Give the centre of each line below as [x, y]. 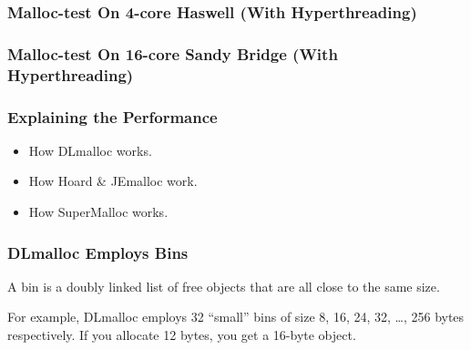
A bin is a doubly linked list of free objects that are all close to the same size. [224, 286]
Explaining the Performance [113, 116]
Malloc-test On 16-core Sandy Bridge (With [173, 53]
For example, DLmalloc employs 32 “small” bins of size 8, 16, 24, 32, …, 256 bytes [236, 317]
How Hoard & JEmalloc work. [113, 181]
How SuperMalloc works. [98, 212]
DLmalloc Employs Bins [98, 252]
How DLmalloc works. [90, 150]
